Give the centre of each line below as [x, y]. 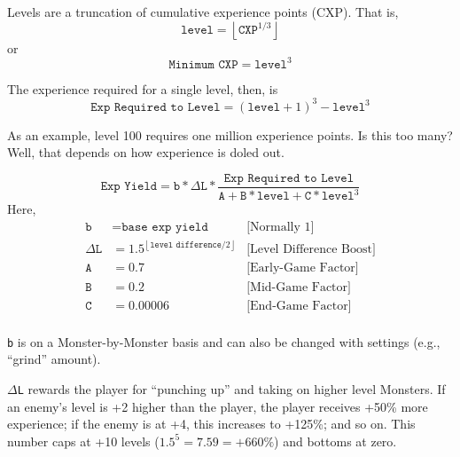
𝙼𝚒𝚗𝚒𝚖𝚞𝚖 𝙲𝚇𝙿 [203, 64]
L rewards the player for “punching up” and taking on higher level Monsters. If [231, 388]
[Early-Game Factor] [303, 268]
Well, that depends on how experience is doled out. [146, 152]
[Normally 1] [281, 227]
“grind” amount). [54, 359]
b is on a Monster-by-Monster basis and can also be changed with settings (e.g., [224, 341]
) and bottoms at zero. [335, 441]
